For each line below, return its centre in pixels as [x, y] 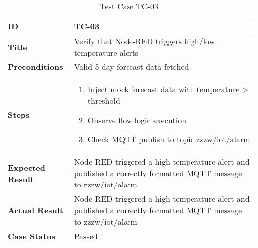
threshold [104, 100]
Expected [27, 167]
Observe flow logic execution [137, 120]
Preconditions [35, 67]
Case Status [32, 236]
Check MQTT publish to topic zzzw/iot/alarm [169, 139]
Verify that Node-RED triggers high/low [145, 41]
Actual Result [36, 210]
